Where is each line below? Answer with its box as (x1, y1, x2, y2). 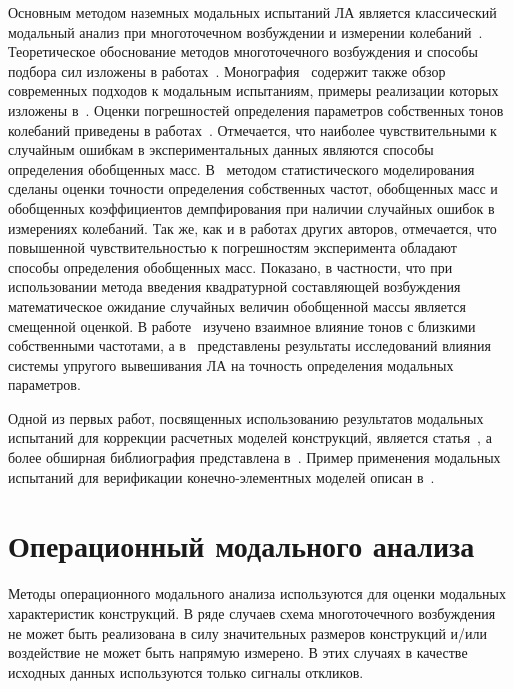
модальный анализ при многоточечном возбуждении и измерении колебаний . (8, 21, 483, 42)
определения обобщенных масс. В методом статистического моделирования (8, 158, 475, 179)
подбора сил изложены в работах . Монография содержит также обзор (8, 60, 446, 81)
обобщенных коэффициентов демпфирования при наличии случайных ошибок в (8, 197, 495, 218)
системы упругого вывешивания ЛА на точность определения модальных (8, 354, 454, 375)
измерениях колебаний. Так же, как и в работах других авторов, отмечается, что (8, 217, 497, 238)
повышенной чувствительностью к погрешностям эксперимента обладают (8, 237, 457, 258)
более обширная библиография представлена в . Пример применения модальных (8, 447, 501, 468)
